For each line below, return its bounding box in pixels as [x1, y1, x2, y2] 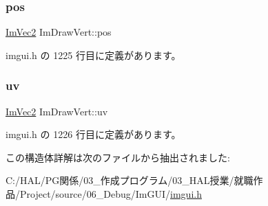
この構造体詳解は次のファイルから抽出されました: [6, 150, 230, 164]
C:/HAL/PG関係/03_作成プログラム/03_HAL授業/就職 [6, 173, 254, 187]
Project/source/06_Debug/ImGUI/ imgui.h [19, 187, 202, 201]
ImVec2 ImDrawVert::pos [6, 25, 112, 39]
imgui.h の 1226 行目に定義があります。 [6, 127, 181, 141]
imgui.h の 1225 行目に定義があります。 [6, 47, 181, 62]
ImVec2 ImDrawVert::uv [6, 104, 108, 118]
